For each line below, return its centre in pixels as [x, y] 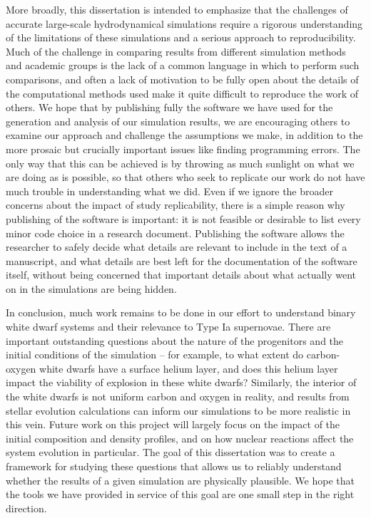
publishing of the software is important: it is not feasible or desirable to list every [183, 218]
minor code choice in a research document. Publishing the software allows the [175, 233]
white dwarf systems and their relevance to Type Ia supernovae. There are [168, 327]
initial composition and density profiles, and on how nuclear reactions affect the [180, 438]
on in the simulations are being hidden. [91, 288]
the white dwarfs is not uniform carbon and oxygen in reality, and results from [178, 397]
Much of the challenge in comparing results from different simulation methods [176, 51]
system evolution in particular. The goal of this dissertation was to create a [171, 452]
